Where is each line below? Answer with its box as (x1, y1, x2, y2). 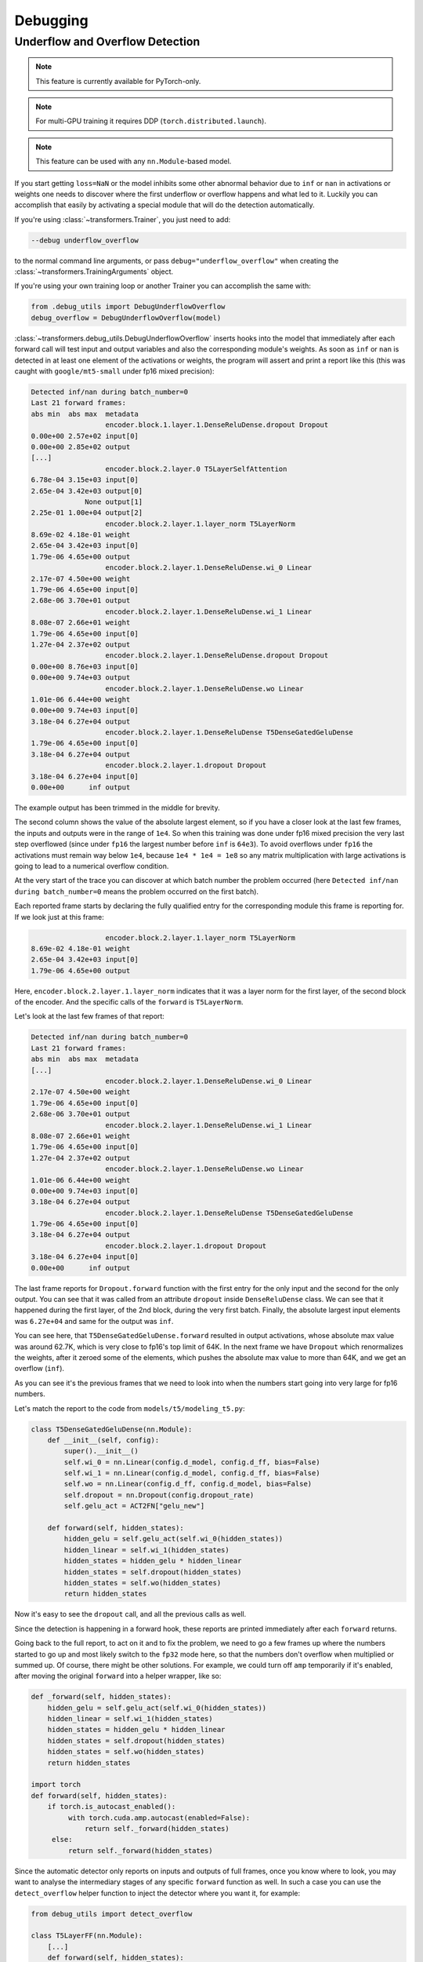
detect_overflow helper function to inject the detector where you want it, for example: (14, 1888, 301, 1898)
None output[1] (85, 497, 143, 506)
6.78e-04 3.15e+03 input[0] (31, 476, 139, 484)
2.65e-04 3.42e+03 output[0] (31, 487, 143, 495)
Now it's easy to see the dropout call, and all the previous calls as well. (14, 1610, 247, 1619)
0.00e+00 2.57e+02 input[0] (31, 432, 139, 440)
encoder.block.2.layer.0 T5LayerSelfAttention (105, 464, 287, 473)
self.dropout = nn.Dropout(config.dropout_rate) (63, 1490, 255, 1499)
